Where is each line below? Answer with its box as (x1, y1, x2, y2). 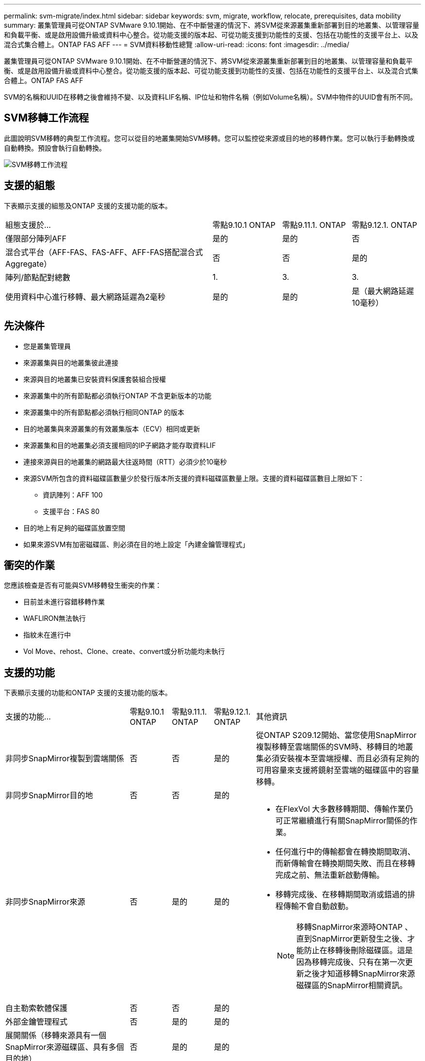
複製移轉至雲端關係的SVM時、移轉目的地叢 (256, 742, 413, 752)
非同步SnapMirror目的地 (5, 790, 93, 801)
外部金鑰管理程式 (5, 1017, 68, 1027)
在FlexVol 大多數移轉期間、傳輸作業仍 (275, 804, 413, 814)
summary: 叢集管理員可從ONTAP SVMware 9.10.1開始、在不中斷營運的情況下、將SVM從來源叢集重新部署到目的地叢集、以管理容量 (4, 21, 419, 29)
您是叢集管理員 (23, 342, 71, 350)
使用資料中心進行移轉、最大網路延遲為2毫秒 (5, 291, 165, 302)
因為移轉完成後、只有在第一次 (296, 957, 405, 967)
